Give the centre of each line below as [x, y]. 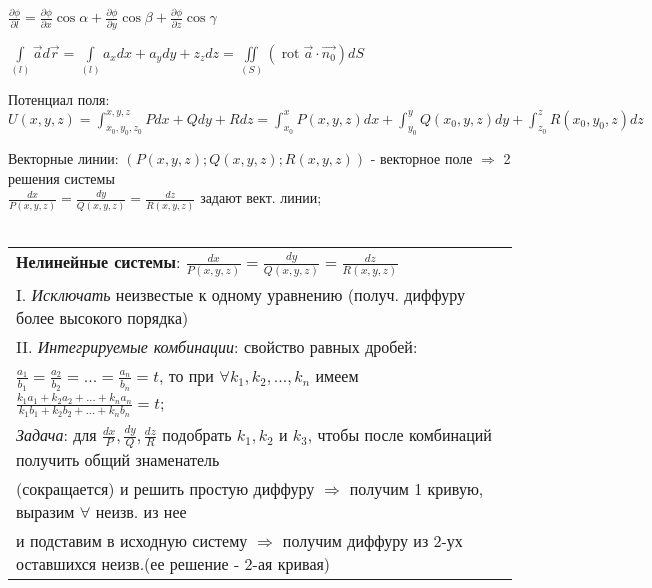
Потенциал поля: [59, 98]
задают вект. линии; [261, 197]
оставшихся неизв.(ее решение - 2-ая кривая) [173, 564]
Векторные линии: [63, 158]
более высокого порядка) [102, 318]
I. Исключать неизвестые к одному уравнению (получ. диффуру [240, 295]
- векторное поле [421, 158]
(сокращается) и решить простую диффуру [165, 489]
